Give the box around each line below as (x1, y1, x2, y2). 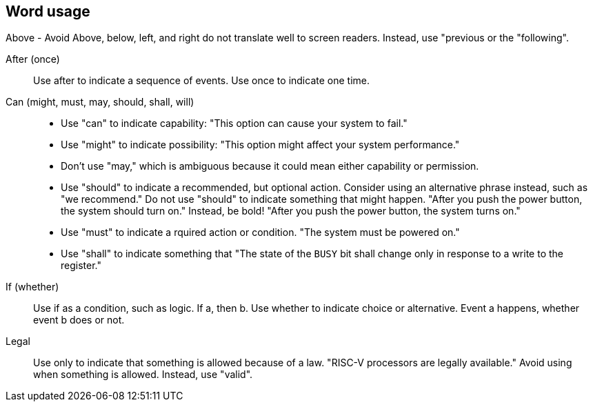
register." (61, 259, 101, 272)
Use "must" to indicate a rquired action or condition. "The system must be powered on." (61, 226, 460, 239)
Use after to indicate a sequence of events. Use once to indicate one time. (33, 75, 370, 87)
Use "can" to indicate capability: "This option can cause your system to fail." (61, 117, 408, 130)
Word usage (6, 3, 90, 20)
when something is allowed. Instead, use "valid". (33, 368, 253, 381)
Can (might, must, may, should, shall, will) (6, 96, 194, 108)
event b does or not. (33, 314, 125, 326)
